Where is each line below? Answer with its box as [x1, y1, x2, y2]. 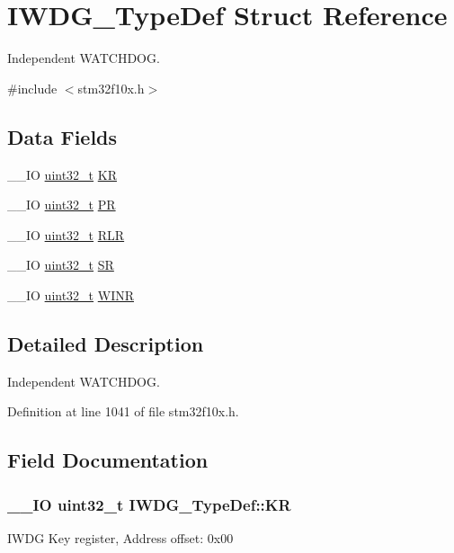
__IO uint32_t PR [7, 195, 116, 214]
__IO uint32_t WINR [7, 285, 134, 304]
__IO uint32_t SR [7, 255, 114, 274]
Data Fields [7, 122, 118, 150]
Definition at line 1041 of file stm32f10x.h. [7, 402, 239, 421]
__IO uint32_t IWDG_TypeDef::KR [7, 493, 291, 515]
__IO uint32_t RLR [7, 225, 125, 244]
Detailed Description [7, 329, 204, 357]
